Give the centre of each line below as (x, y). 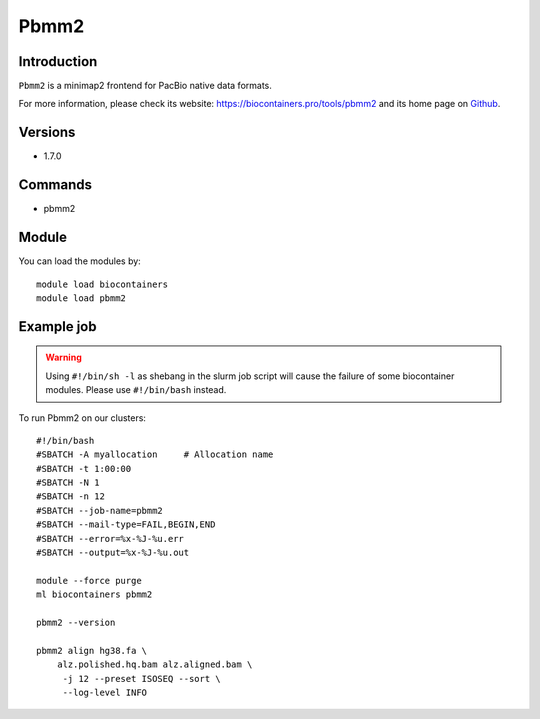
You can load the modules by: (80, 261)
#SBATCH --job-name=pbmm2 (100, 510)
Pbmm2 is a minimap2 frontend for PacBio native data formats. (145, 86)
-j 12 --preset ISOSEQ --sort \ (142, 678)
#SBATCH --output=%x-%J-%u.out (113, 553)
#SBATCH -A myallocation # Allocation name (155, 454)
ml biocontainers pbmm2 (94, 594)
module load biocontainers (102, 284)
